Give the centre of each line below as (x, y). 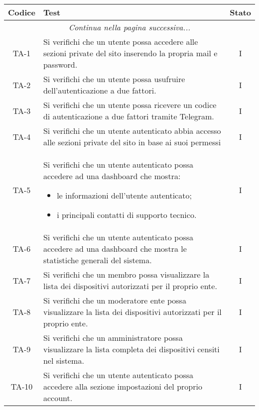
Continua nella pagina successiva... (129, 27)
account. (58, 398)
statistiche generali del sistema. (97, 260)
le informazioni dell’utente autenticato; (124, 195)
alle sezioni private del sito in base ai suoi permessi (132, 142)
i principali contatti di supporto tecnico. (127, 215)
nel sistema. (64, 360)
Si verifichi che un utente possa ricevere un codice (130, 105)
